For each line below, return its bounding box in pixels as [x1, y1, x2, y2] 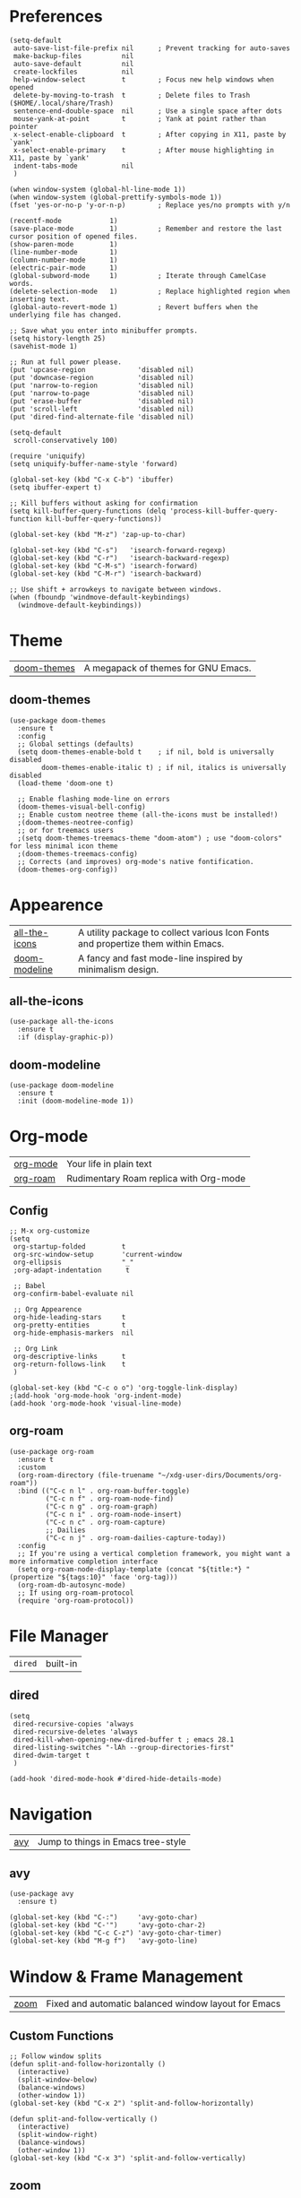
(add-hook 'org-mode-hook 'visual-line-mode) [9, 1399, 182, 1408]
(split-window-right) [17, 2131, 99, 2140]
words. [9, 279, 34, 288]
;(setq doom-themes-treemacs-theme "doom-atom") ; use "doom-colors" [17, 834, 282, 843]
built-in [45, 1657, 78, 1669]
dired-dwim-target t [13, 1751, 90, 1760]
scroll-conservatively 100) [13, 436, 118, 445]
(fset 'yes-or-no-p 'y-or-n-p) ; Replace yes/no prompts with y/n [9, 200, 291, 210]
